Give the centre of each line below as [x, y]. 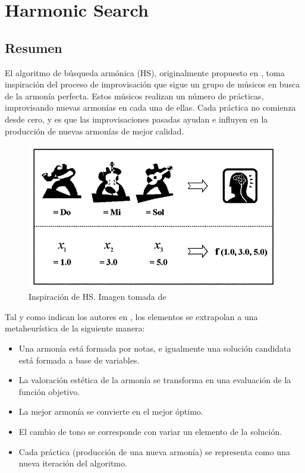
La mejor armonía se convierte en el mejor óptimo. [111, 411]
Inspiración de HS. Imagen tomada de [98, 297]
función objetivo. [49, 391]
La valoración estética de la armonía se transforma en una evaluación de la [155, 380]
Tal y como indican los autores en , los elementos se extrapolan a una [131, 316]
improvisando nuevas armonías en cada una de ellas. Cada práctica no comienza [150, 107]
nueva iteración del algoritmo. [73, 463]
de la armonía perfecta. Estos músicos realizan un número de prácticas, [134, 95]
